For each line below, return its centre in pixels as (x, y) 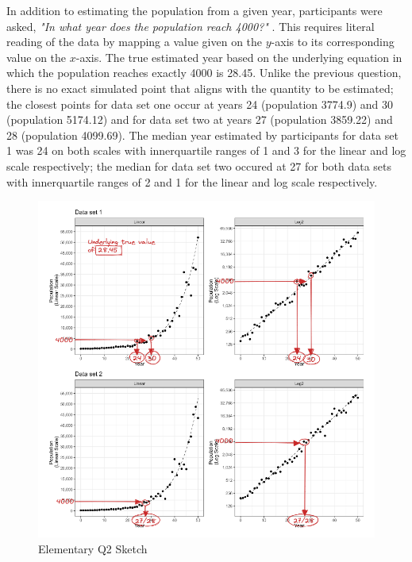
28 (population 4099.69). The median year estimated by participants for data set (202, 135)
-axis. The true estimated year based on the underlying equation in (239, 57)
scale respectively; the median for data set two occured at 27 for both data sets (199, 166)
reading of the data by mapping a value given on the (135, 42)
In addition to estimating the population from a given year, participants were (194, 10)
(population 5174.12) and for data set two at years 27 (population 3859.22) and (200, 119)
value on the (37, 57)
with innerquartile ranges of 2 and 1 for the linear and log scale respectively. (192, 181)
